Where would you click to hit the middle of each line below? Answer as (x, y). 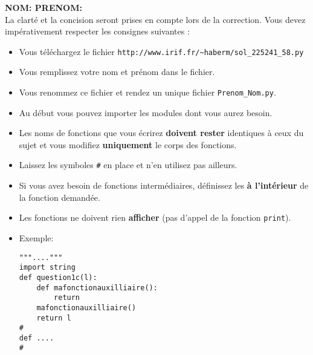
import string (47, 268)
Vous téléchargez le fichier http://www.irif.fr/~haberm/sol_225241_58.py (161, 51)
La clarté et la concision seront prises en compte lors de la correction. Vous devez (155, 19)
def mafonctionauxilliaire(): (97, 288)
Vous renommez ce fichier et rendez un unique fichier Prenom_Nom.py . (147, 92)
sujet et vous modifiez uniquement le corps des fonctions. (128, 144)
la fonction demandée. (60, 197)
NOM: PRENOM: (44, 7)
